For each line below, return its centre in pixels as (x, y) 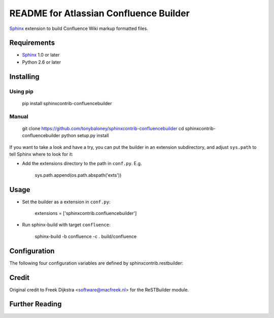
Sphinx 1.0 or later (41, 55)
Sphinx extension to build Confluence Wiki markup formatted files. (79, 28)
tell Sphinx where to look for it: (41, 154)
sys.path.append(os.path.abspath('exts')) (78, 175)
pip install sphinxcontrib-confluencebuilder (67, 103)
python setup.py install (85, 136)
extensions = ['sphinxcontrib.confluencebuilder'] (86, 213)
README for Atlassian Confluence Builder (99, 13)
